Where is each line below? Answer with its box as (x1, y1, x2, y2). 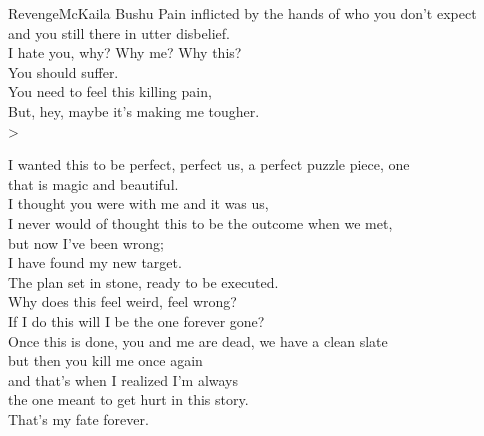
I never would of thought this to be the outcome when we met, (8, 212, 393, 233)
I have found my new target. (8, 252, 182, 273)
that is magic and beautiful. (8, 173, 179, 194)
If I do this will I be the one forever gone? (8, 310, 265, 331)
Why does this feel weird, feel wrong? (8, 291, 237, 312)
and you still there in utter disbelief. (8, 22, 230, 43)
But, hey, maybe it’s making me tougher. (8, 100, 260, 121)
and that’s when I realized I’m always (8, 369, 239, 390)
